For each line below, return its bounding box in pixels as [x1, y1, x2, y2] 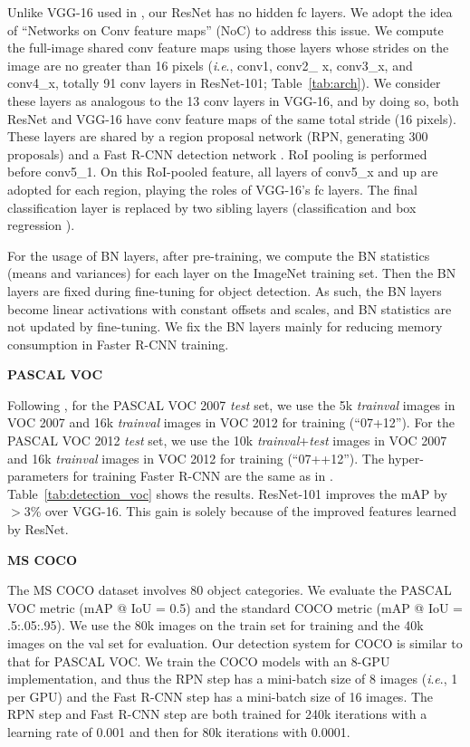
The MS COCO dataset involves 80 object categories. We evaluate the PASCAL [7, 580, 452, 599]
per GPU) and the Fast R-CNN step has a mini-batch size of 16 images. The [7, 686, 434, 705]
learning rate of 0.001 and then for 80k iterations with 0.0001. [7, 722, 350, 741]
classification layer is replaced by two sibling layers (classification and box [7, 197, 417, 216]
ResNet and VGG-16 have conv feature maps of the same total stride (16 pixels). [7, 109, 456, 128]
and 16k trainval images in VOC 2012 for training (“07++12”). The [7, 448, 384, 467]
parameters [7, 466, 69, 485]
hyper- [388, 448, 424, 467]
